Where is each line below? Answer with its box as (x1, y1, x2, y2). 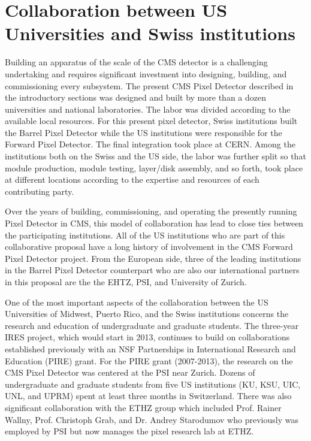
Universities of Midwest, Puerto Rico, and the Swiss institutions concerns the (5, 307, 289, 320)
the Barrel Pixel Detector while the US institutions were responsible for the (5, 126, 282, 138)
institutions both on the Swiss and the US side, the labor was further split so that (5, 150, 306, 162)
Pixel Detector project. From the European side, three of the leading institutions (5, 252, 301, 264)
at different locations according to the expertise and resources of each (5, 173, 259, 186)
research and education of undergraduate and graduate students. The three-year (5, 319, 299, 331)
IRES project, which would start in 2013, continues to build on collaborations (5, 331, 290, 343)
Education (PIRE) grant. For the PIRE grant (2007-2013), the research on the (5, 354, 293, 367)
